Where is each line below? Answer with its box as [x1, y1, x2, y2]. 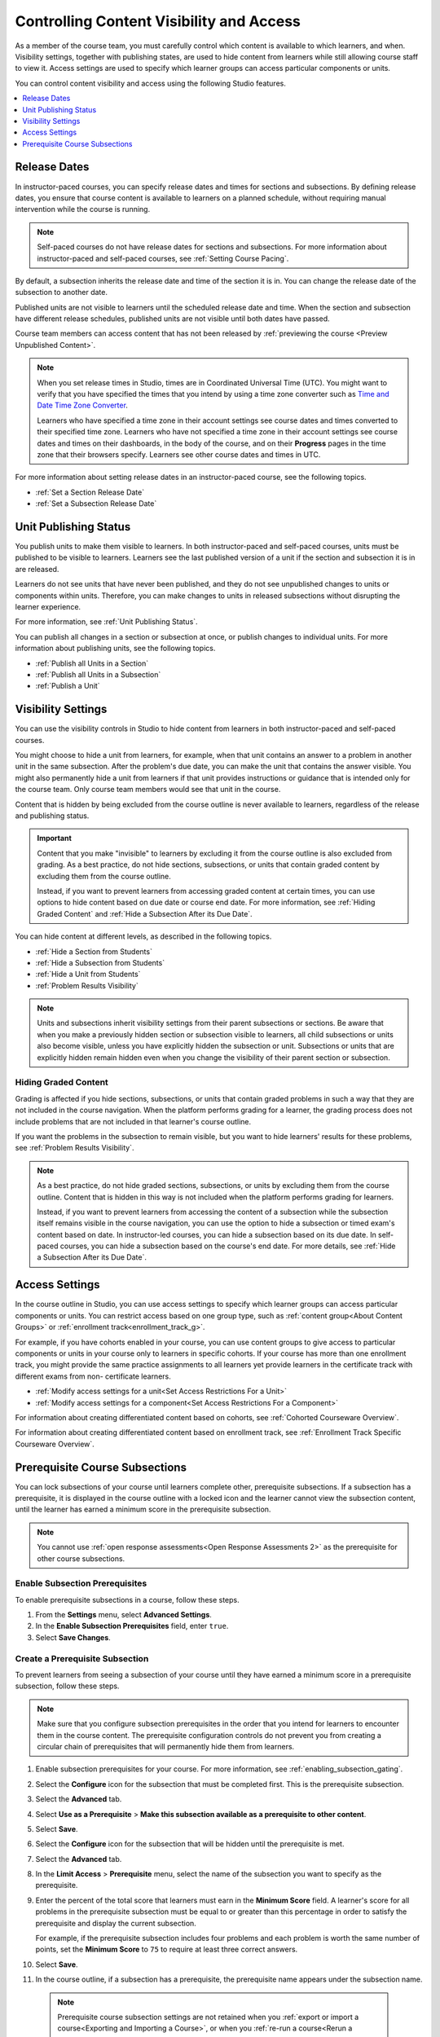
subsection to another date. [15, 288, 108, 297]
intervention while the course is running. [15, 205, 151, 214]
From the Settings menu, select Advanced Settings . [35, 1610, 212, 1620]
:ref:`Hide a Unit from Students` [35, 970, 141, 979]
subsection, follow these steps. [15, 1681, 120, 1691]
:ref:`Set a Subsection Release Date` [35, 499, 157, 508]
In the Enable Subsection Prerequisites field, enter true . [35, 1621, 229, 1631]
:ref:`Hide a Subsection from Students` [35, 957, 165, 967]
